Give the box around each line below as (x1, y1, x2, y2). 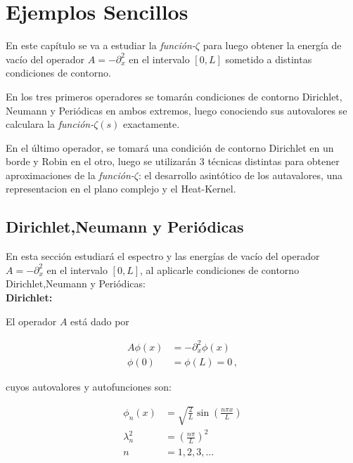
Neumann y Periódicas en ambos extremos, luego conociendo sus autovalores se (6, 103, 347, 117)
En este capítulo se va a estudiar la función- (6, 38, 195, 53)
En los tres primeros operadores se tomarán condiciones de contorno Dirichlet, (6, 89, 342, 103)
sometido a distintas (225, 51, 312, 66)
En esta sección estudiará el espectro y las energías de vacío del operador (6, 249, 320, 263)
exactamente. (123, 117, 180, 131)
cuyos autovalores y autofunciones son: (6, 379, 172, 393)
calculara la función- (6, 117, 94, 131)
